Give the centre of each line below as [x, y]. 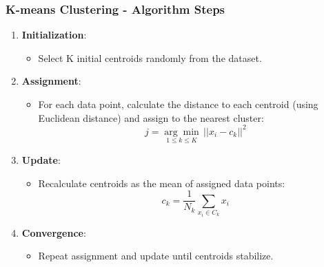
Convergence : [54, 232]
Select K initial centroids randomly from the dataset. [150, 57]
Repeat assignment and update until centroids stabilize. [156, 256]
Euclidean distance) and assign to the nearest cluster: [151, 117]
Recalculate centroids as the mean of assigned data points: [162, 183]
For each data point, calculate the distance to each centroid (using [178, 104]
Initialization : [54, 35]
